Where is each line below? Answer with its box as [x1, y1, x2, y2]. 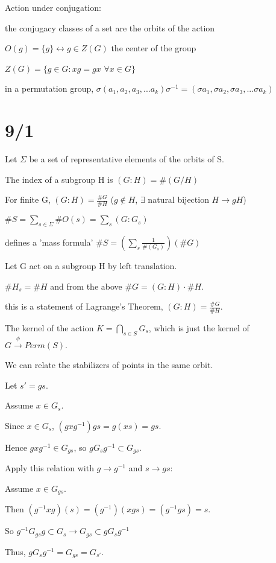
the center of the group [111, 42, 196, 54]
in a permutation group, [5, 82, 94, 95]
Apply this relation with [5, 462, 94, 474]
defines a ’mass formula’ [5, 235, 93, 248]
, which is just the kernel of [148, 321, 249, 334]
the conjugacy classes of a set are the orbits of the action [5, 21, 215, 34]
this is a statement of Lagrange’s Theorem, [5, 300, 163, 313]
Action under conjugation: [5, 1, 101, 13]
